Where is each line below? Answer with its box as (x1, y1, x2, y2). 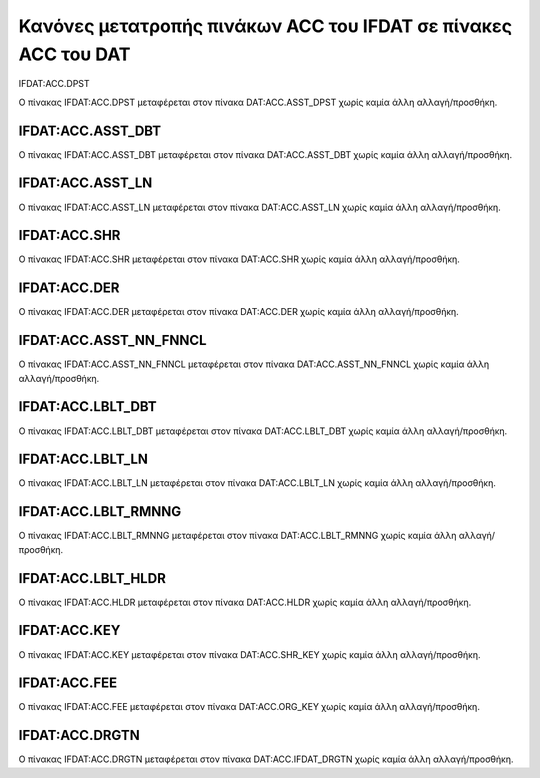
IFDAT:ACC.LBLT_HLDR (18, 570, 167, 587)
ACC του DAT (18, 43, 131, 65)
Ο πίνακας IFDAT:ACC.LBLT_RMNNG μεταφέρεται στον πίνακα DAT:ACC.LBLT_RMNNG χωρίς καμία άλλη (18, 530, 457, 542)
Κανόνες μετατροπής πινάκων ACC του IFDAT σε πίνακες (18, 15, 513, 37)
